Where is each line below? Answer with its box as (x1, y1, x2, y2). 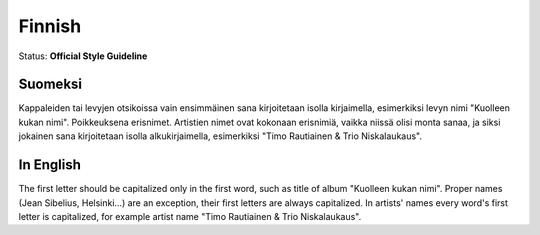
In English (18, 156, 82, 174)
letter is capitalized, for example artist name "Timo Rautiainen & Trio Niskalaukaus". (18, 210, 362, 222)
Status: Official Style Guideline (18, 50, 148, 62)
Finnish (18, 15, 82, 37)
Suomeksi (18, 76, 83, 93)
